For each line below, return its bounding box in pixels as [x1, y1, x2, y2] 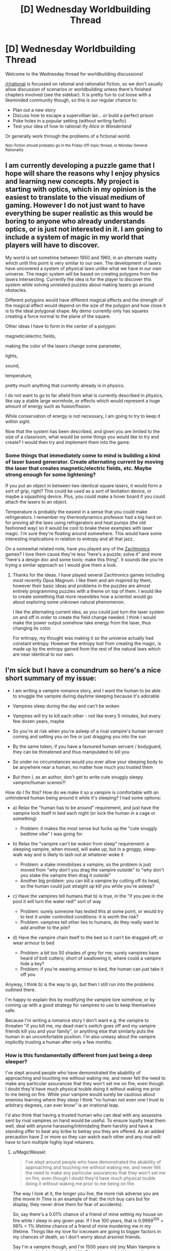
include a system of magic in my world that [5, 233, 145, 242]
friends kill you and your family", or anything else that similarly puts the [5, 1028, 154, 1034]
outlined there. [5, 986, 36, 993]
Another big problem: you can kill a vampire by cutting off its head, [20, 878, 160, 884]
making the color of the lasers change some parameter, [5, 343, 122, 349]
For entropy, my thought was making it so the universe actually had [12, 635, 154, 641]
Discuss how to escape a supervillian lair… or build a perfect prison [12, 112, 154, 118]
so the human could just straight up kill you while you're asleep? [20, 883, 155, 889]
